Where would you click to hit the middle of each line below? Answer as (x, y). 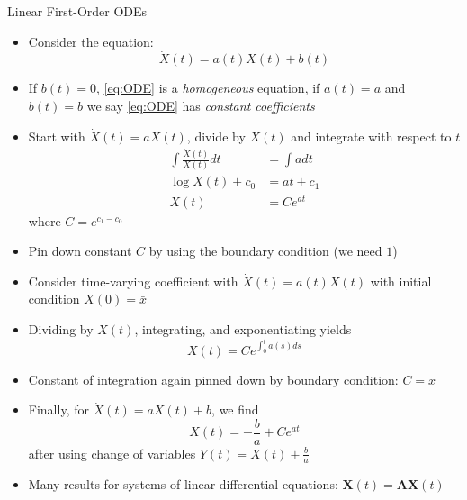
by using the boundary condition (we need (265, 251)
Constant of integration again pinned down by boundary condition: (213, 379)
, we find (235, 409)
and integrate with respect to (371, 136)
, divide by (216, 136)
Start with (57, 136)
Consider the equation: (91, 41)
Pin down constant (80, 251)
